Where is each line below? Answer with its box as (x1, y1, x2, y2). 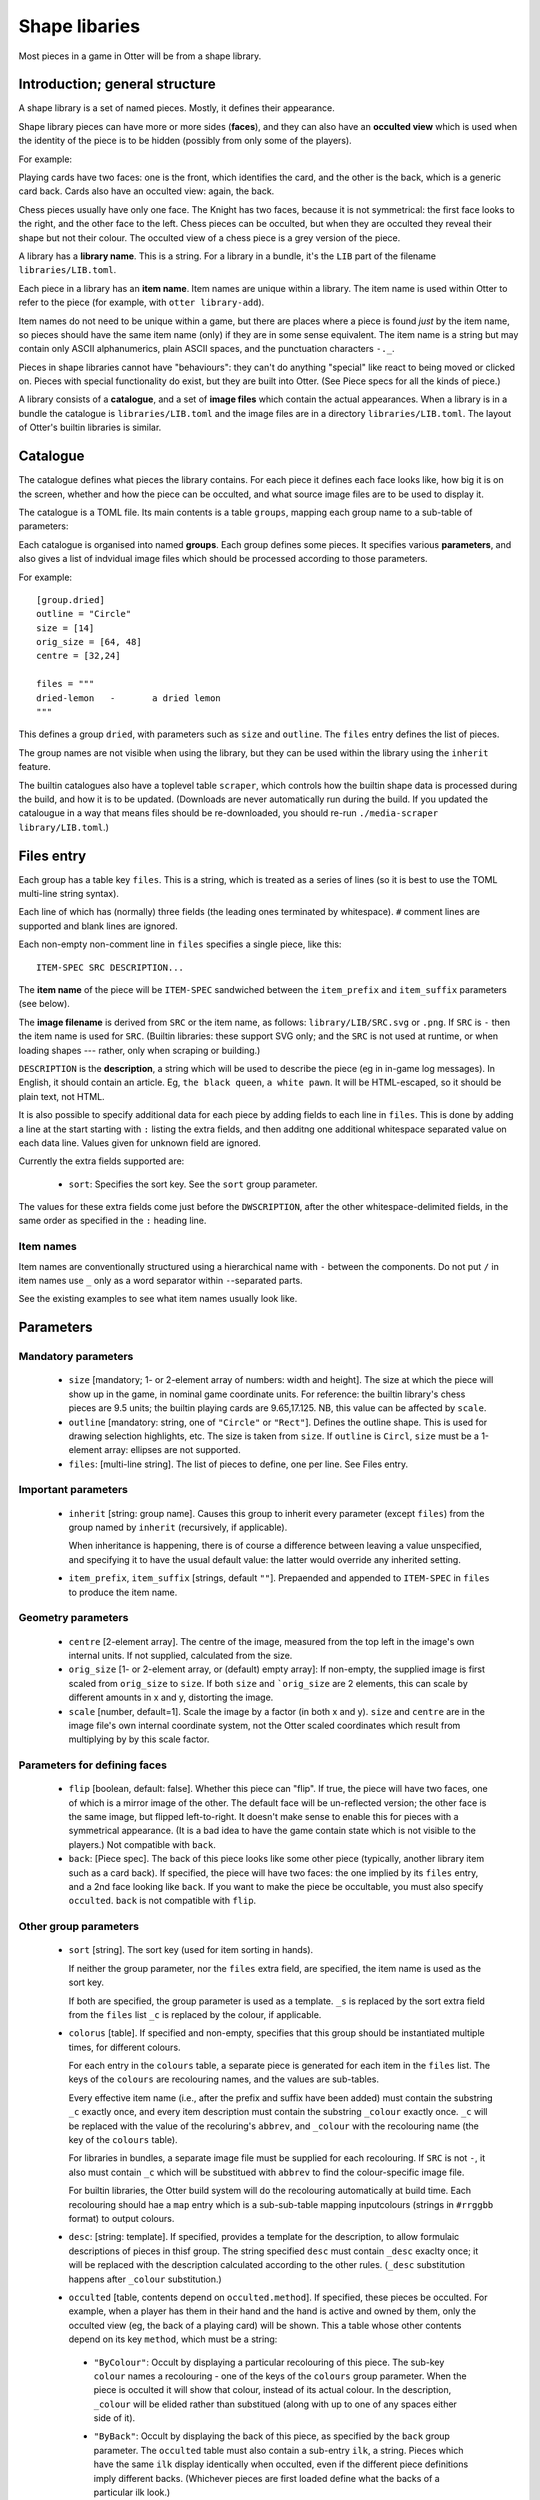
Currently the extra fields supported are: (18, 1155, 185, 1167)
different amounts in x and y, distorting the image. (68, 1691, 274, 1704)
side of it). (93, 2412, 136, 2424)
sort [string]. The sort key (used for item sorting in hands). (68, 1944, 314, 1956)
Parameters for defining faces (18, 1758, 167, 1772)
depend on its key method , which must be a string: (68, 2333, 278, 2345)
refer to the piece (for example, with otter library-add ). (18, 296, 265, 309)
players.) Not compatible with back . (68, 1838, 217, 1850)
